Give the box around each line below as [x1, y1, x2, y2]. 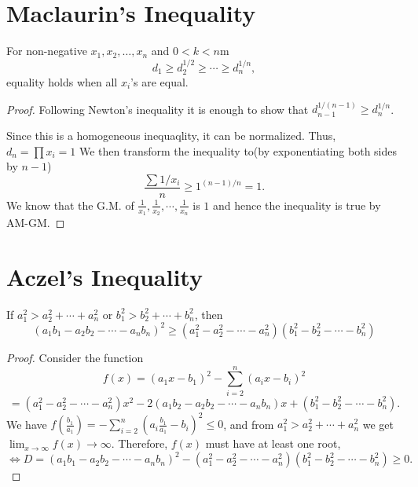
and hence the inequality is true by [212, 196, 381, 213]
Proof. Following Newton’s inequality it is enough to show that [6, 101, 309, 117]
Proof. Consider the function [6, 349, 144, 365]
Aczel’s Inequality [6, 260, 203, 292]
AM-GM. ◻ [6, 214, 65, 231]
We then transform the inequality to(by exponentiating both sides [79, 142, 398, 159]
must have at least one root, [205, 435, 341, 452]
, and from [223, 416, 274, 432]
